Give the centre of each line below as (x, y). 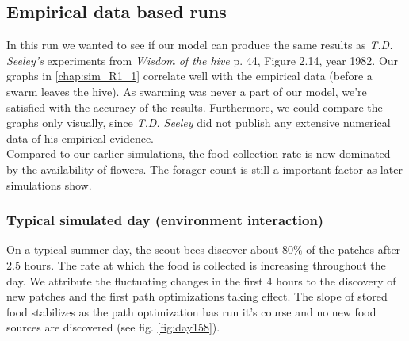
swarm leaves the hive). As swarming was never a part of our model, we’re (187, 91)
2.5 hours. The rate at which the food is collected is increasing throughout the (196, 264)
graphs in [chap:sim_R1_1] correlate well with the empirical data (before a (189, 76)
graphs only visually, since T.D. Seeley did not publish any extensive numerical (199, 123)
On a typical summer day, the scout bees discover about (143, 249)
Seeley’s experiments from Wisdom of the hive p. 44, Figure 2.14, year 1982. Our (203, 60)
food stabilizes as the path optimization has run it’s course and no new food (191, 311)
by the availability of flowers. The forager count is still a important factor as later (204, 169)
